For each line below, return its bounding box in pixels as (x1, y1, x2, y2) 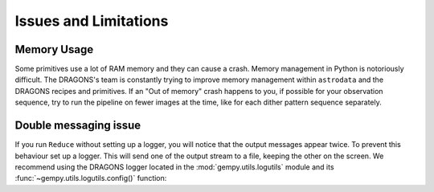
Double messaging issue (14, 119, 141, 133)
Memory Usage (14, 43, 94, 56)
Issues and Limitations (14, 12, 169, 30)
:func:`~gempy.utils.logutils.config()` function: (14, 174, 167, 183)
